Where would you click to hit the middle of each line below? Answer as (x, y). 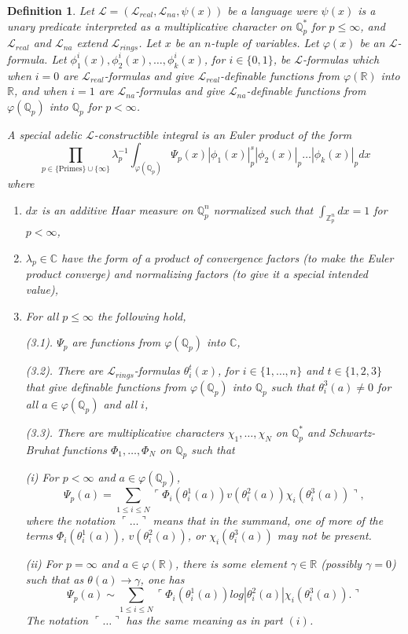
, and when (40, 91)
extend (92, 43)
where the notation (70, 520)
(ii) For (44, 564)
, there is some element (231, 564)
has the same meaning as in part (204, 619)
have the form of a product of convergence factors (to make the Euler (228, 257)
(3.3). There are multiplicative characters (125, 432)
